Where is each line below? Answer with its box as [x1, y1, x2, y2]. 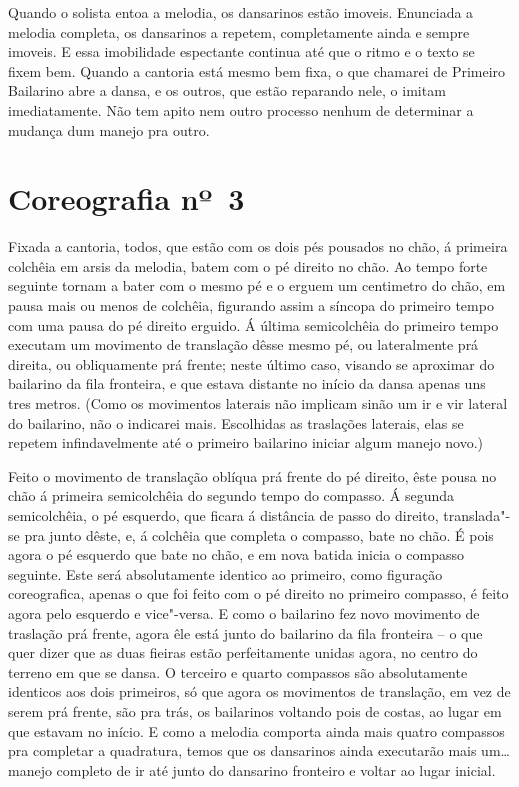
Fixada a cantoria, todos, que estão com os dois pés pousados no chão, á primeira [8, 236, 508, 257]
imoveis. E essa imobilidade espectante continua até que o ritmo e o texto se [8, 41, 475, 62]
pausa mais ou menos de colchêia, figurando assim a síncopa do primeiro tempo [8, 295, 494, 316]
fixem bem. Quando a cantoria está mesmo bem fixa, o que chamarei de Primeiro [8, 60, 506, 81]
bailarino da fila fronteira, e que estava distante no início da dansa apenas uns [8, 373, 486, 394]
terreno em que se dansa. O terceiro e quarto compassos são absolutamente [8, 661, 468, 682]
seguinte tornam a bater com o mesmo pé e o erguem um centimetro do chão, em [8, 275, 506, 296]
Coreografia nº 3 [8, 178, 245, 219]
